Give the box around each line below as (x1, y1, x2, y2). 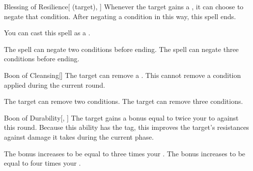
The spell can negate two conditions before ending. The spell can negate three (4, 44, 239, 54)
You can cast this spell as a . (4, 27, 90, 38)
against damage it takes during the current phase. (4, 131, 154, 142)
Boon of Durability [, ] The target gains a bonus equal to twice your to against (4, 112, 239, 122)
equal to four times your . (4, 158, 81, 168)
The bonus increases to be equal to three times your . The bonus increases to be (4, 148, 246, 158)
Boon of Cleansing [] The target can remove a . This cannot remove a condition (4, 70, 241, 80)
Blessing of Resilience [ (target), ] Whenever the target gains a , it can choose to (4, 1, 244, 11)
